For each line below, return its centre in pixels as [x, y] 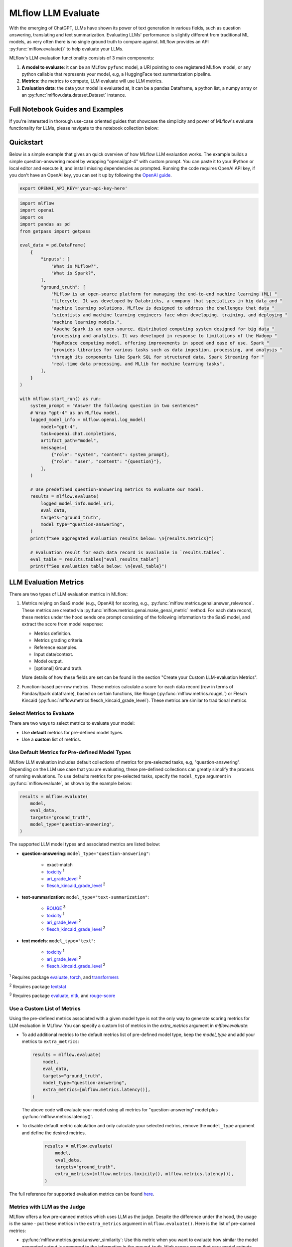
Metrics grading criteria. [59, 640]
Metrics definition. [53, 633]
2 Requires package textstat [38, 986]
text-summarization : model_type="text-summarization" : [85, 897]
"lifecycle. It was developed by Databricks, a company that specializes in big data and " [167, 301]
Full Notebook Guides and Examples [67, 109]
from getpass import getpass [55, 231]
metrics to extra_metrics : [50, 1041]
